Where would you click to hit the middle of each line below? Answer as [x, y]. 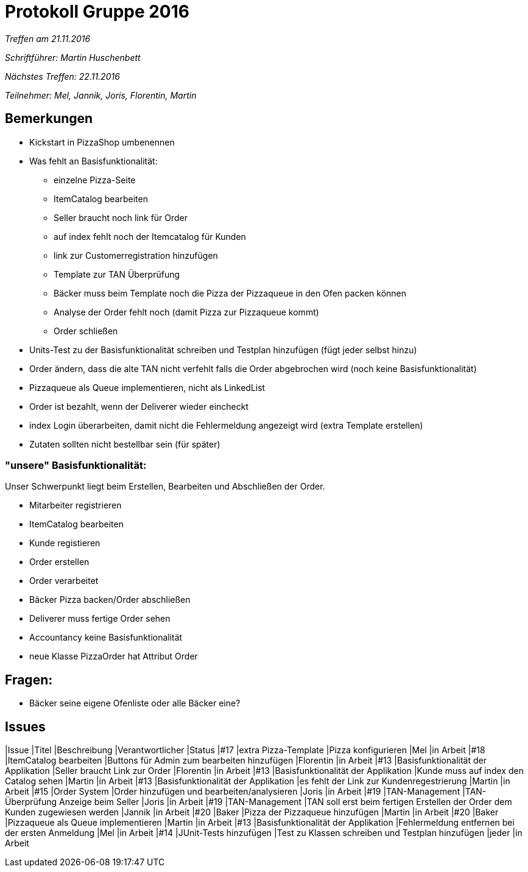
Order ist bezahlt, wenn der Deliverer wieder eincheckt [139, 406]
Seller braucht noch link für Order [121, 217]
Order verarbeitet [64, 581]
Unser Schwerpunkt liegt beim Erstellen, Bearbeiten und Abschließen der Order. [165, 487]
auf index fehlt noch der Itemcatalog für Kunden [150, 236]
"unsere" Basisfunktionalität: [76, 465]
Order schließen [86, 331]
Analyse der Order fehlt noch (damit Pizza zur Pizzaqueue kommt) [186, 312]
